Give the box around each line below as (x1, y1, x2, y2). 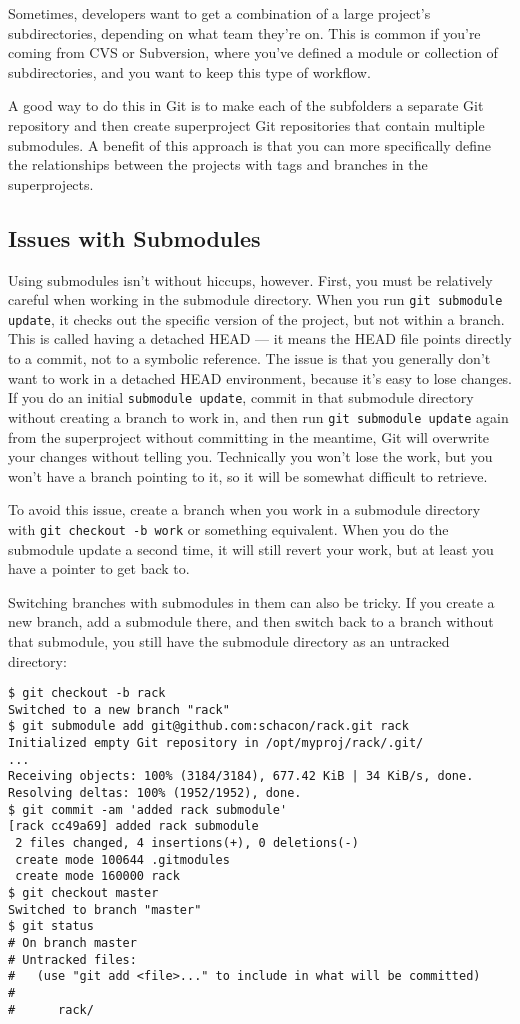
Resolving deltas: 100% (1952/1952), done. (8, 786, 302, 801)
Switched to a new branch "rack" (8, 702, 230, 717)
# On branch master (8, 935, 137, 950)
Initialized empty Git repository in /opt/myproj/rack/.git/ (8, 736, 424, 751)
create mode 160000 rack (15, 869, 180, 884)
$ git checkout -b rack (8, 686, 166, 701)
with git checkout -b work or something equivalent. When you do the (8, 518, 449, 539)
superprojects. (8, 173, 94, 194)
